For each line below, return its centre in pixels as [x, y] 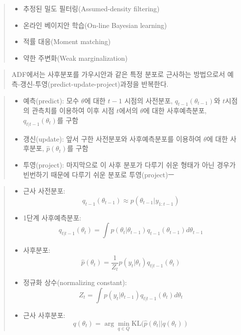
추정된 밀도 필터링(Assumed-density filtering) [91, 8]
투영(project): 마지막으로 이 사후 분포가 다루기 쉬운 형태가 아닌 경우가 [130, 164]
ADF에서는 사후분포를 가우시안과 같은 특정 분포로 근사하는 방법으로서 [118, 74]
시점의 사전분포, [149, 100]
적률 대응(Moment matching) [67, 41]
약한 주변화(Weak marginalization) [75, 58]
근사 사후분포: [44, 315]
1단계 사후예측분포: [52, 217]
